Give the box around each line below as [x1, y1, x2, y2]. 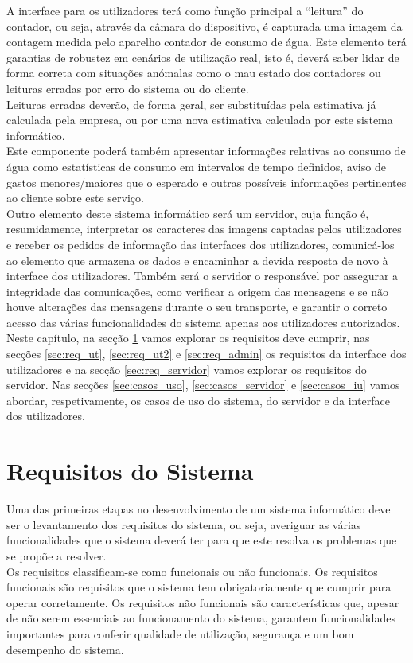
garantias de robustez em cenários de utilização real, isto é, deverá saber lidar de [6, 49, 399, 65]
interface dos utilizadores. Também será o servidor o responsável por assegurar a [6, 267, 399, 284]
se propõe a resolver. [6, 547, 107, 564]
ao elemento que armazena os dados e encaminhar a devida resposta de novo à [6, 252, 388, 268]
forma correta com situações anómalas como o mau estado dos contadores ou [6, 64, 381, 81]
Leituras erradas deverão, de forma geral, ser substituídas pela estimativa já [6, 96, 376, 112]
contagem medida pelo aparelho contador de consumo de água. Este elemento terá [6, 33, 407, 50]
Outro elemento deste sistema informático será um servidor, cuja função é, [6, 205, 369, 221]
